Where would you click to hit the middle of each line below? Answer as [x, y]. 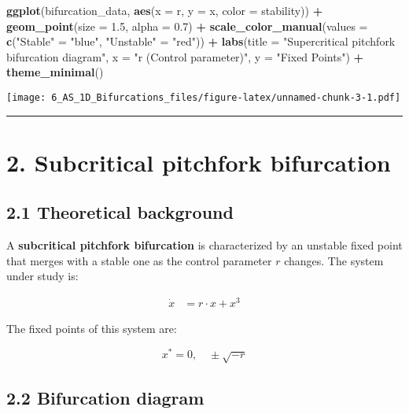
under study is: [42, 276]
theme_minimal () [55, 72]
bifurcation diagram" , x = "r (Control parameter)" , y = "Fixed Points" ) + [185, 56]
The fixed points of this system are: [92, 329]
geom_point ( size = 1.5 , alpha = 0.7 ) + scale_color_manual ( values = [187, 26]
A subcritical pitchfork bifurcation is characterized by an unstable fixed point [204, 245]
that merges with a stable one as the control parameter [139, 260]
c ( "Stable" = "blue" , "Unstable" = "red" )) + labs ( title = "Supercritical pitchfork [201, 41]
